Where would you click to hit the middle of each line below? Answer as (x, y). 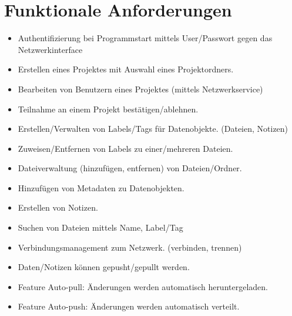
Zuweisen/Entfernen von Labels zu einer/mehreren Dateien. (125, 148)
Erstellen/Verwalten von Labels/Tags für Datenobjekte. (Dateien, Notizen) (153, 129)
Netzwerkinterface (50, 49)
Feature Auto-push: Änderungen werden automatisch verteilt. (129, 306)
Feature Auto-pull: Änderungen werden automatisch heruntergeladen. (143, 286)
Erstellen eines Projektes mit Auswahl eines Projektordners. (126, 69)
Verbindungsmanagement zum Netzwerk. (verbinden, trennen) (130, 247)
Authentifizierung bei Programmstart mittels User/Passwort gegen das (145, 38)
